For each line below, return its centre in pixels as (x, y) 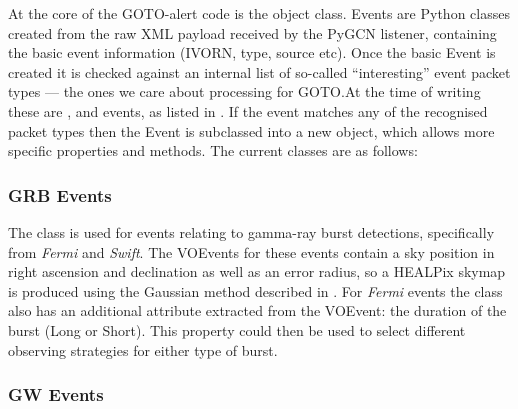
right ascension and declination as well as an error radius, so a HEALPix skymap (257, 271)
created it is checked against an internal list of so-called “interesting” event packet (259, 71)
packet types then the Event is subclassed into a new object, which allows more (251, 130)
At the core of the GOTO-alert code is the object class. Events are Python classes (259, 13)
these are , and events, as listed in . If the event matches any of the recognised (248, 110)
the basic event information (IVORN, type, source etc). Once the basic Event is (252, 52)
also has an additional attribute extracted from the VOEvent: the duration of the (257, 310)
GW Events (56, 394)
